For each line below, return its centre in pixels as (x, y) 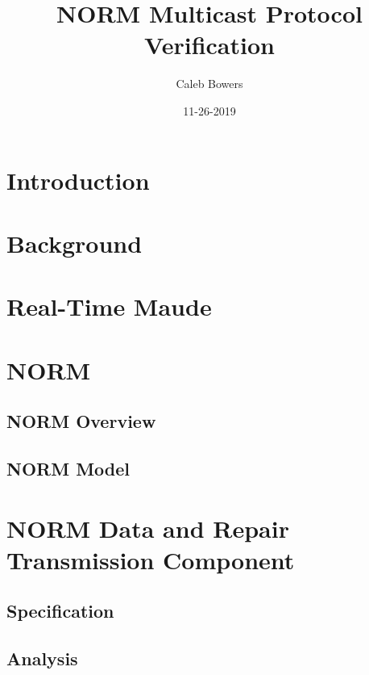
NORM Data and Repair (148, 528)
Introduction (78, 180)
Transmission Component (151, 559)
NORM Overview (81, 421)
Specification (60, 611)
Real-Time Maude (109, 306)
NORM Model (68, 468)
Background (75, 243)
